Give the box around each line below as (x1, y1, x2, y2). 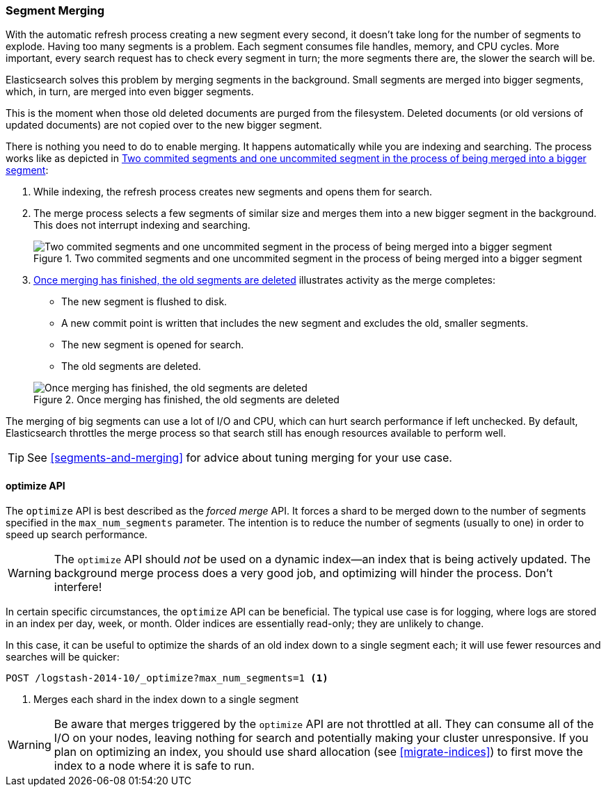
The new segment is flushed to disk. (61, 296, 228, 308)
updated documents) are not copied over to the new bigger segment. (6, 119, 322, 131)
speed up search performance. (6, 528, 147, 540)
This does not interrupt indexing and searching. (33, 219, 250, 232)
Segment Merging (6, 3, 105, 17)
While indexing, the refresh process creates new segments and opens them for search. (33, 186, 433, 198)
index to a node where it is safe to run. (54, 758, 255, 773)
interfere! (54, 579, 102, 594)
